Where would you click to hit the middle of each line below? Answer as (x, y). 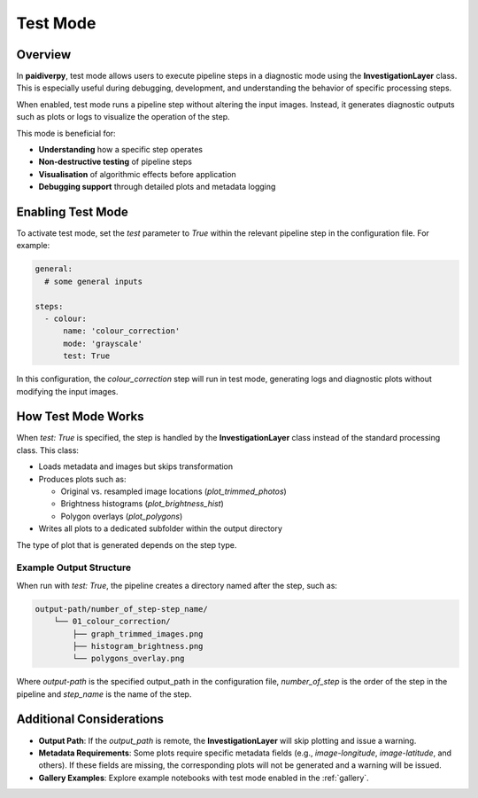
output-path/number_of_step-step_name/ (121, 609)
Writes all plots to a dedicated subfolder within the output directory (161, 528)
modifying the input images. (67, 391)
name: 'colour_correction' (122, 331)
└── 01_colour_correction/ (112, 622)
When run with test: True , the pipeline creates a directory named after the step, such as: (177, 585)
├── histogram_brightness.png (138, 646)
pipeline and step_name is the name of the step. (104, 694)
